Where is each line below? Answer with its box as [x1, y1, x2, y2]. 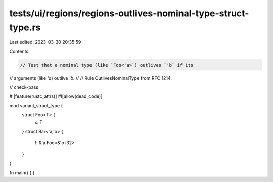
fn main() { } [9, 169, 35, 176]
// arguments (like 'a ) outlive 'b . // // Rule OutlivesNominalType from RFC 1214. [9, 75, 172, 81]
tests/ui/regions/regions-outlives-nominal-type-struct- [9, 8, 249, 19]
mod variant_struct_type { [9, 102, 63, 108]
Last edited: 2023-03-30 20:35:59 [9, 39, 81, 45]
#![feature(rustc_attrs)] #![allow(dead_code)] [9, 93, 103, 99]
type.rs [9, 22, 41, 33]
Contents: [9, 48, 30, 54]
